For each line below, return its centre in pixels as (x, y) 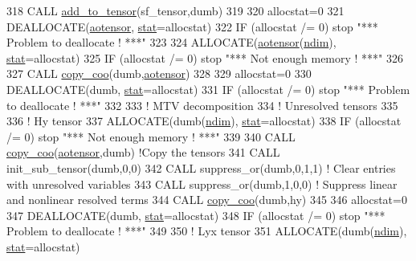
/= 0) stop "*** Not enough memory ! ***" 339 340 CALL (151, 136)
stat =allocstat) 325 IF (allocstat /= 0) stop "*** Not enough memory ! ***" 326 (205, 57)
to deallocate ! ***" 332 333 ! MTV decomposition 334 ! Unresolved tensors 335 (202, 105)
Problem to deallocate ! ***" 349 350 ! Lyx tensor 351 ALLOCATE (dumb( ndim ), (207, 231)
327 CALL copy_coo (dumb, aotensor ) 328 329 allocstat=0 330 (159, 73)
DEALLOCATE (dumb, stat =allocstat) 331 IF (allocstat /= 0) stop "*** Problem (208, 89)
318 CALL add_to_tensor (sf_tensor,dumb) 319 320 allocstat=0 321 (175, 10)
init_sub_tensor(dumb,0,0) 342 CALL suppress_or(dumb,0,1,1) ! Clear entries (201, 167)
